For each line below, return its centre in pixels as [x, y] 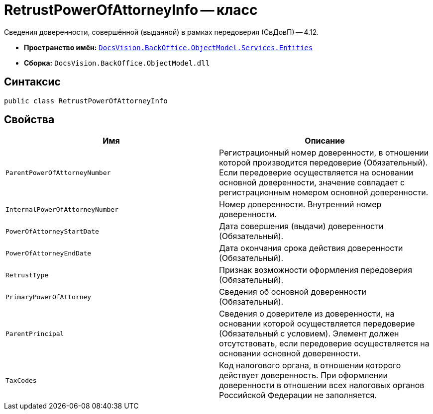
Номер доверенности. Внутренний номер [300, 205]
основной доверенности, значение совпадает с [312, 183]
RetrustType [27, 275]
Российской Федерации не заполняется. [298, 395]
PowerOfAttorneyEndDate [49, 253]
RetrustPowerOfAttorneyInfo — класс [131, 10]
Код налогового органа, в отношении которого [310, 366]
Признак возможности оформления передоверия [316, 270]
